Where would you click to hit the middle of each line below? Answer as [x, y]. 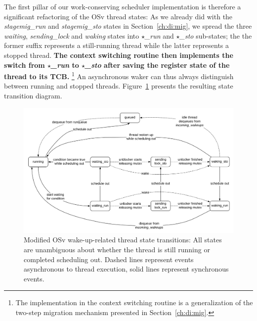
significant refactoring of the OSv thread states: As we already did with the [118, 16]
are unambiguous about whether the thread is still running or [117, 250]
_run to [65, 65]
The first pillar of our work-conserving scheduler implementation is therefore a [123, 6]
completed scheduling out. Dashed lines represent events [109, 259]
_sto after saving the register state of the [157, 65]
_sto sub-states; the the [216, 35]
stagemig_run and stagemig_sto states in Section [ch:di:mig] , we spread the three [128, 26]
